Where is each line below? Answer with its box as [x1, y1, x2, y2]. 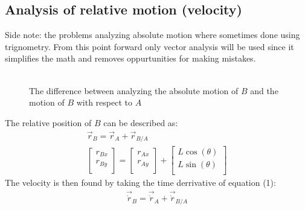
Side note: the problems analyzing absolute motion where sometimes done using [5, 28, 300, 41]
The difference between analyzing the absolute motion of [29, 84, 239, 97]
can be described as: [103, 116, 178, 129]
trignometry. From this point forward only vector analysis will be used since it [5, 40, 294, 52]
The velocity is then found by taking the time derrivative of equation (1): [5, 176, 276, 189]
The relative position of [5, 116, 92, 129]
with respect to [76, 96, 132, 109]
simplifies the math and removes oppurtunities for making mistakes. [5, 52, 256, 65]
